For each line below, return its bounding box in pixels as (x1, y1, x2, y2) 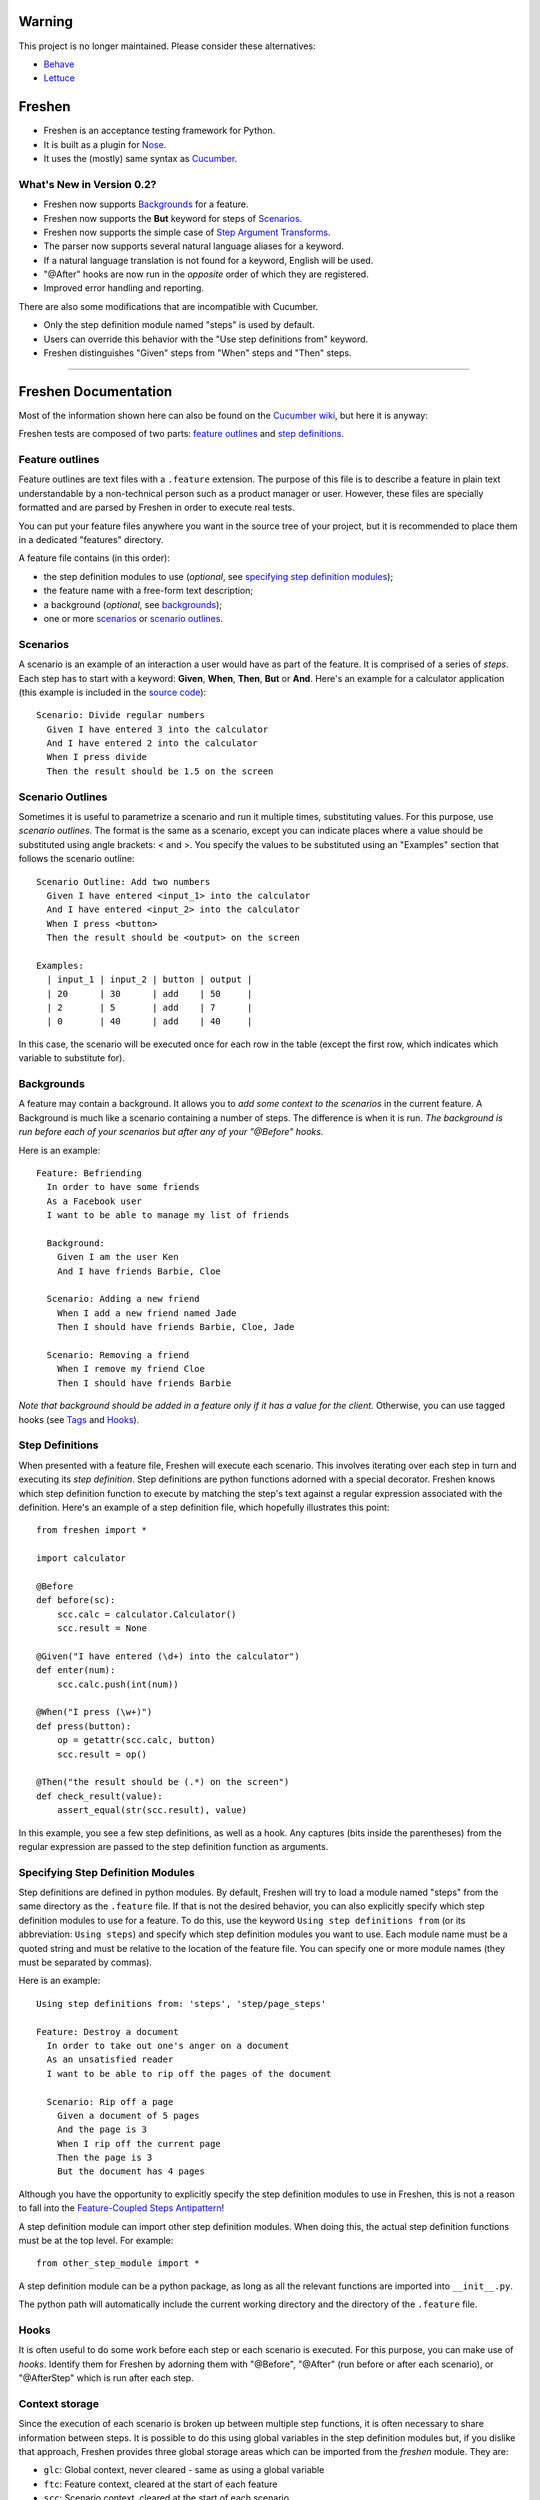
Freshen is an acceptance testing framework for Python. (43, 125, 276, 137)
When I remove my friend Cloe (56, 1363, 205, 1375)
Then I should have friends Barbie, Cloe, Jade (56, 1321, 295, 1333)
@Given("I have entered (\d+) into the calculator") (36, 1650, 300, 1662)
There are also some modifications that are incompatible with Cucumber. (18, 300, 319, 312)
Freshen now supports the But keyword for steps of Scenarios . (43, 212, 303, 224)
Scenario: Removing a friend (46, 1350, 190, 1361)
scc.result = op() (56, 1748, 148, 1760)
